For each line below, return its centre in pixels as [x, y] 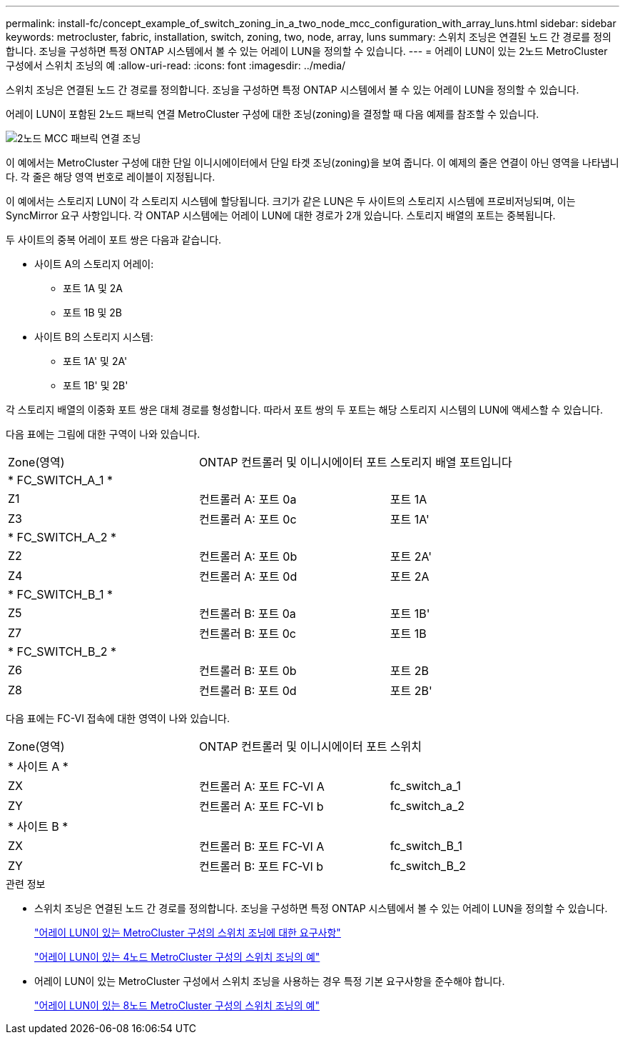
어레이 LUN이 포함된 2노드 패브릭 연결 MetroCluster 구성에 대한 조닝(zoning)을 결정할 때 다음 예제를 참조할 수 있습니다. [273, 114]
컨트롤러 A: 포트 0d [248, 576]
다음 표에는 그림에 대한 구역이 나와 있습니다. [103, 434]
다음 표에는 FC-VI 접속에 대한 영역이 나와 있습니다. [118, 718]
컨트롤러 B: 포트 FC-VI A [261, 846]
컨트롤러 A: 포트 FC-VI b [261, 806]
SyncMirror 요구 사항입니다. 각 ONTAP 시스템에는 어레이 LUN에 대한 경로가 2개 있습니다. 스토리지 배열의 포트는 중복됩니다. [281, 215]
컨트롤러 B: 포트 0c [248, 634]
